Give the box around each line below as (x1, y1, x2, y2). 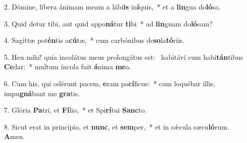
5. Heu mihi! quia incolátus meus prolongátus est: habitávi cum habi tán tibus (4, 51, 244, 62)
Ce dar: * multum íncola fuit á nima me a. (4, 61, 131, 72)
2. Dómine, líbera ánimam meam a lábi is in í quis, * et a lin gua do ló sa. (4, 1, 221, 11)
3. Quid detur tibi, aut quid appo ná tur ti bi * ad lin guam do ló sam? (4, 18, 213, 28)
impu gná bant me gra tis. (4, 88, 80, 98)
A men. (4, 131, 25, 142)
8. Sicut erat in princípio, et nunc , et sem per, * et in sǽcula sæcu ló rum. (4, 121, 229, 132)
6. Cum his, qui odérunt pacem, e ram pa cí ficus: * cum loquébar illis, (4, 78, 216, 88)
